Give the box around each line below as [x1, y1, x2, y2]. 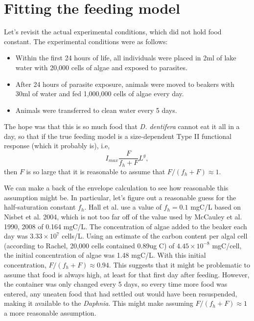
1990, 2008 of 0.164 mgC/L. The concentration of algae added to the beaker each [4, 221, 247, 231]
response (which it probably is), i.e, [4, 140, 110, 151]
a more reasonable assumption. [4, 307, 96, 318]
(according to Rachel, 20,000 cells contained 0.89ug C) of [4, 240, 175, 250]
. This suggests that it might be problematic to [109, 259, 250, 269]
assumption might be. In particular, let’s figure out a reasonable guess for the [4, 192, 236, 202]
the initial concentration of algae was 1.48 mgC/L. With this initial [4, 250, 206, 260]
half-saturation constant [4, 202, 76, 212]
